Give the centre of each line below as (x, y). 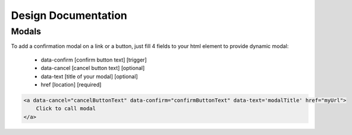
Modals (26, 31)
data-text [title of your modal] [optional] (89, 76)
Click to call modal (66, 109)
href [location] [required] (71, 84)
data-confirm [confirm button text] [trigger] (94, 60)
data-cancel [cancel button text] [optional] (93, 68)
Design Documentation (69, 15)
